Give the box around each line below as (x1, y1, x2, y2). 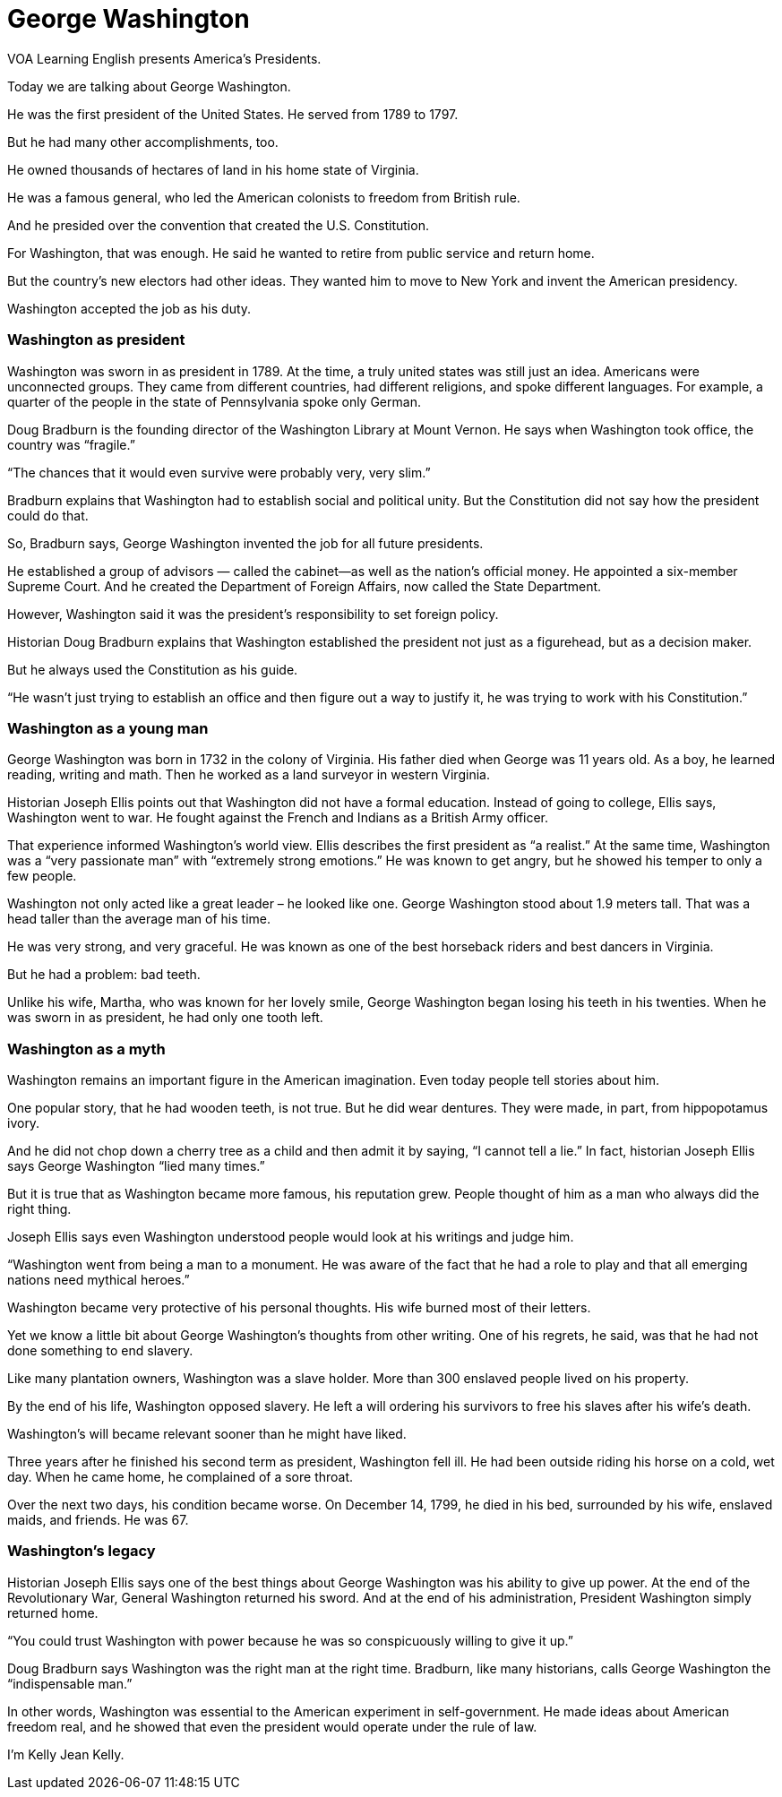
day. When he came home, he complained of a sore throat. (7, 1469, 354, 1484)
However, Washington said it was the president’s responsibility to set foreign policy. (7, 606, 499, 622)
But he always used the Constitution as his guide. (7, 661, 298, 677)
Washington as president (7, 331, 185, 349)
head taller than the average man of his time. (7, 911, 271, 927)
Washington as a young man (7, 718, 209, 737)
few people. (7, 868, 77, 884)
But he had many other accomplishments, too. (7, 133, 279, 150)
